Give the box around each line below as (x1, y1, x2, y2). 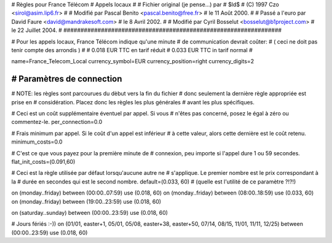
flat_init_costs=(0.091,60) (11, 158, 76, 165)
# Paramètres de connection (11, 74, 122, 84)
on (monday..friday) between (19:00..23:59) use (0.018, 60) (11, 198, 162, 205)
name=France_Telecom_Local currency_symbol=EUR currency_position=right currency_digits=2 (11, 58, 255, 65)
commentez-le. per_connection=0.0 (11, 118, 103, 126)
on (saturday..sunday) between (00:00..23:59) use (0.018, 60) (11, 209, 168, 216)
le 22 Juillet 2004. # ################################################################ (11, 26, 282, 34)
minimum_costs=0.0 (11, 138, 63, 145)
